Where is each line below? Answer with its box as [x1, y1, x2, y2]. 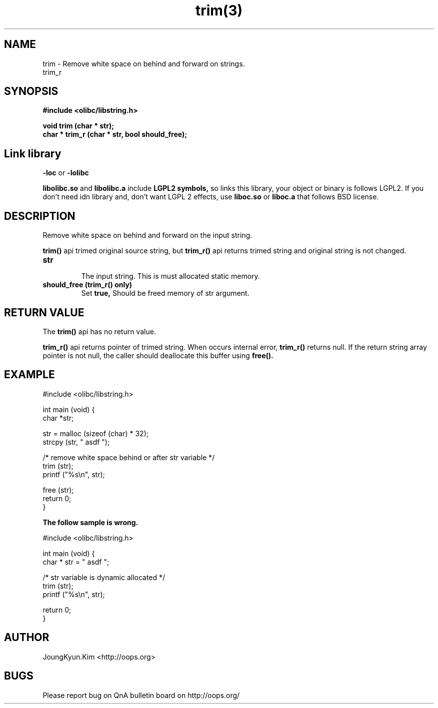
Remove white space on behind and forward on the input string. [42, 231, 252, 240]
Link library [4, 147, 61, 160]
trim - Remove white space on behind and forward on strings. [42, 59, 245, 68]
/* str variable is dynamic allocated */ [42, 573, 165, 582]
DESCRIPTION [4, 209, 75, 222]
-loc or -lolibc [42, 168, 89, 177]
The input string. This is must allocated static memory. [81, 272, 260, 281]
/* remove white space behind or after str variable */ [42, 453, 215, 462]
